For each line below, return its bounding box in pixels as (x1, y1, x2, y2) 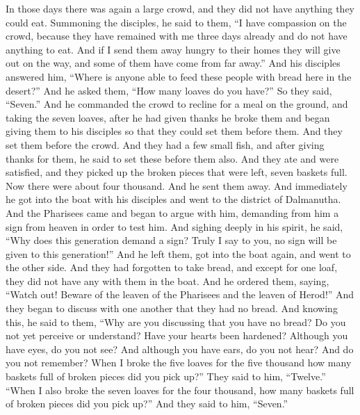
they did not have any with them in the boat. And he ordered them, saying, (6, 273, 329, 288)
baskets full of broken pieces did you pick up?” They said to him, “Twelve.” (6, 369, 326, 384)
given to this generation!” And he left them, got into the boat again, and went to (6, 246, 351, 261)
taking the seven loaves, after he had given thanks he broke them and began (6, 110, 330, 124)
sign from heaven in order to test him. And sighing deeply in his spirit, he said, (6, 219, 343, 234)
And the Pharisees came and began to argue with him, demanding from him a (6, 205, 339, 220)
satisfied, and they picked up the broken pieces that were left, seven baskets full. (6, 165, 347, 179)
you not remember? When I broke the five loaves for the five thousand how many (6, 355, 352, 370)
